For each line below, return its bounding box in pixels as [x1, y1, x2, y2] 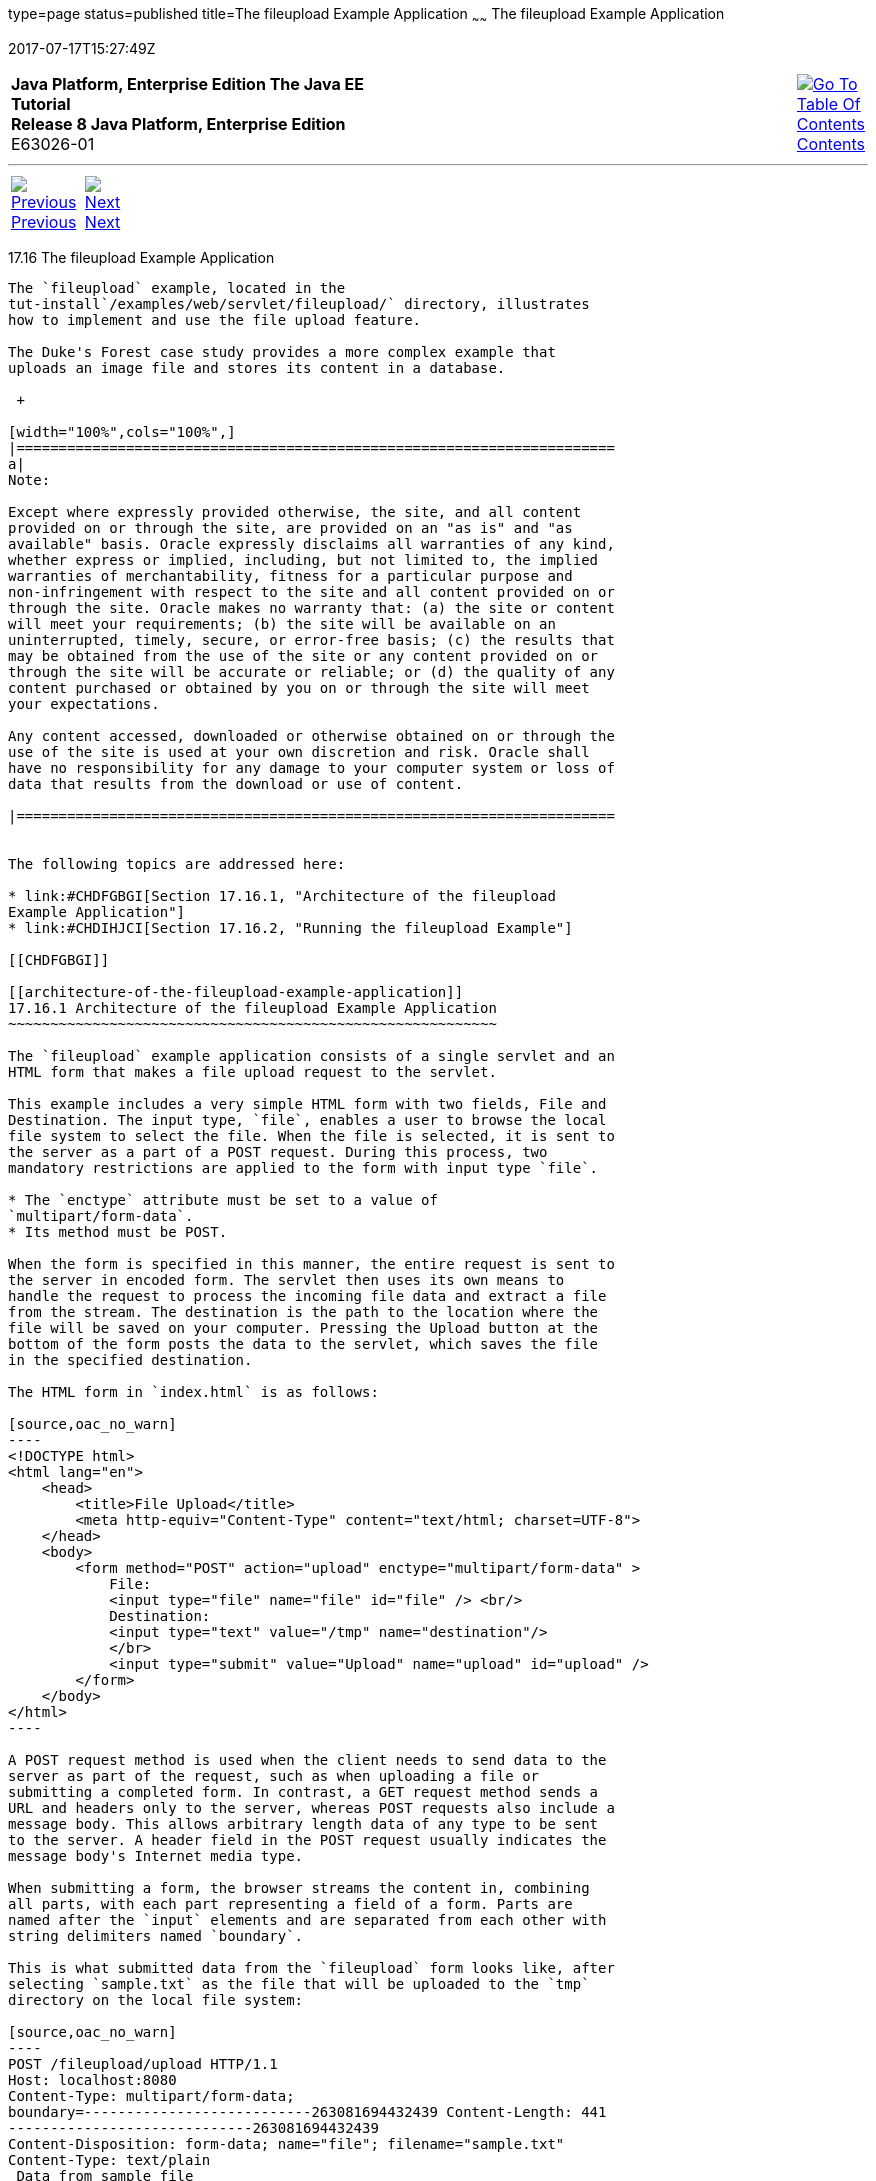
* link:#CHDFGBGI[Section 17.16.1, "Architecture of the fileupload [8, 887, 556, 904]
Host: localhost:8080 [8, 2071, 177, 2088]
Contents [796, 133, 865, 154]
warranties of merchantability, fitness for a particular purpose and [8, 567, 573, 584]
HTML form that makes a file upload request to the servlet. [8, 1063, 497, 1080]
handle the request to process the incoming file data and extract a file [8, 1287, 607, 1304]
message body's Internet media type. [8, 1847, 304, 1864]
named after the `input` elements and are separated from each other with [8, 1911, 607, 1928]
